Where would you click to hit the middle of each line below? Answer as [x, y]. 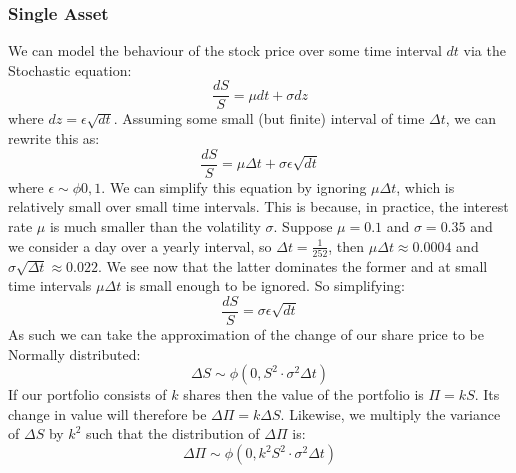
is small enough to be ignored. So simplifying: [265, 285]
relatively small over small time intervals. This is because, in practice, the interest [258, 206]
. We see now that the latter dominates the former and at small [293, 265]
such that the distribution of [172, 433]
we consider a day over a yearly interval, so [140, 245]
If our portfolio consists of [87, 394]
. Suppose [303, 225]
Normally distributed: [74, 353]
